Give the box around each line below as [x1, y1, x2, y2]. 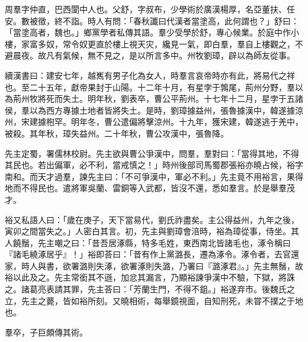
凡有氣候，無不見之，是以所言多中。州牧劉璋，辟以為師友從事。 [46, 49, 295, 62]
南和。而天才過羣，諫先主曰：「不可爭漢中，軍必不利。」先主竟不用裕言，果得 [5, 170, 303, 182]
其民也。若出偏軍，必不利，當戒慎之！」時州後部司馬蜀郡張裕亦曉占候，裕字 [5, 159, 303, 171]
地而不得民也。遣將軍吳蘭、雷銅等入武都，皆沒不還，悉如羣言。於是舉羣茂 [5, 182, 295, 194]
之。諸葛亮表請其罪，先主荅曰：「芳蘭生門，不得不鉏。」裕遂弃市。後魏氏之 [5, 283, 295, 295]
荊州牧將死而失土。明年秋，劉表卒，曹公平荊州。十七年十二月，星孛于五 [12, 92, 295, 105]
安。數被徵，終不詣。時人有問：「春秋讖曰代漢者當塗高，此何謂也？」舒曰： [5, 14, 299, 27]
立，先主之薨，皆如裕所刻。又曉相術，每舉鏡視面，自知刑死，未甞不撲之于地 [5, 294, 303, 306]
